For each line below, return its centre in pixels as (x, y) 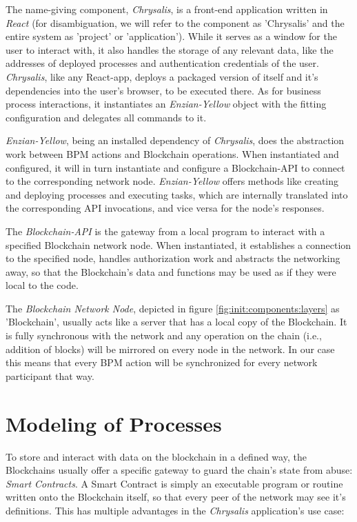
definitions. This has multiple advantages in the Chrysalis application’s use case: (175, 510)
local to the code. (42, 285)
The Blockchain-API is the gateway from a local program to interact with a (165, 231)
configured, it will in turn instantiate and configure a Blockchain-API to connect (175, 167)
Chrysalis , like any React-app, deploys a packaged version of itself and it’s (162, 76)
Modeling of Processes (114, 423)
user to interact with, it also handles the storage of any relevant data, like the (170, 49)
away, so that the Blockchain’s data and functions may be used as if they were (171, 271)
